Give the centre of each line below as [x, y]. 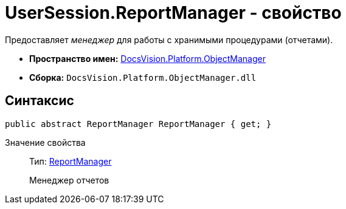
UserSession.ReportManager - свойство [173, 13]
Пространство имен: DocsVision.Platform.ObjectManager [147, 58]
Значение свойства [45, 142]
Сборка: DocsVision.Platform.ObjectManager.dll [143, 77]
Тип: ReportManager [71, 161]
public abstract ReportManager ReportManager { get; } [138, 124]
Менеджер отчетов [69, 180]
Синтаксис [40, 101]
